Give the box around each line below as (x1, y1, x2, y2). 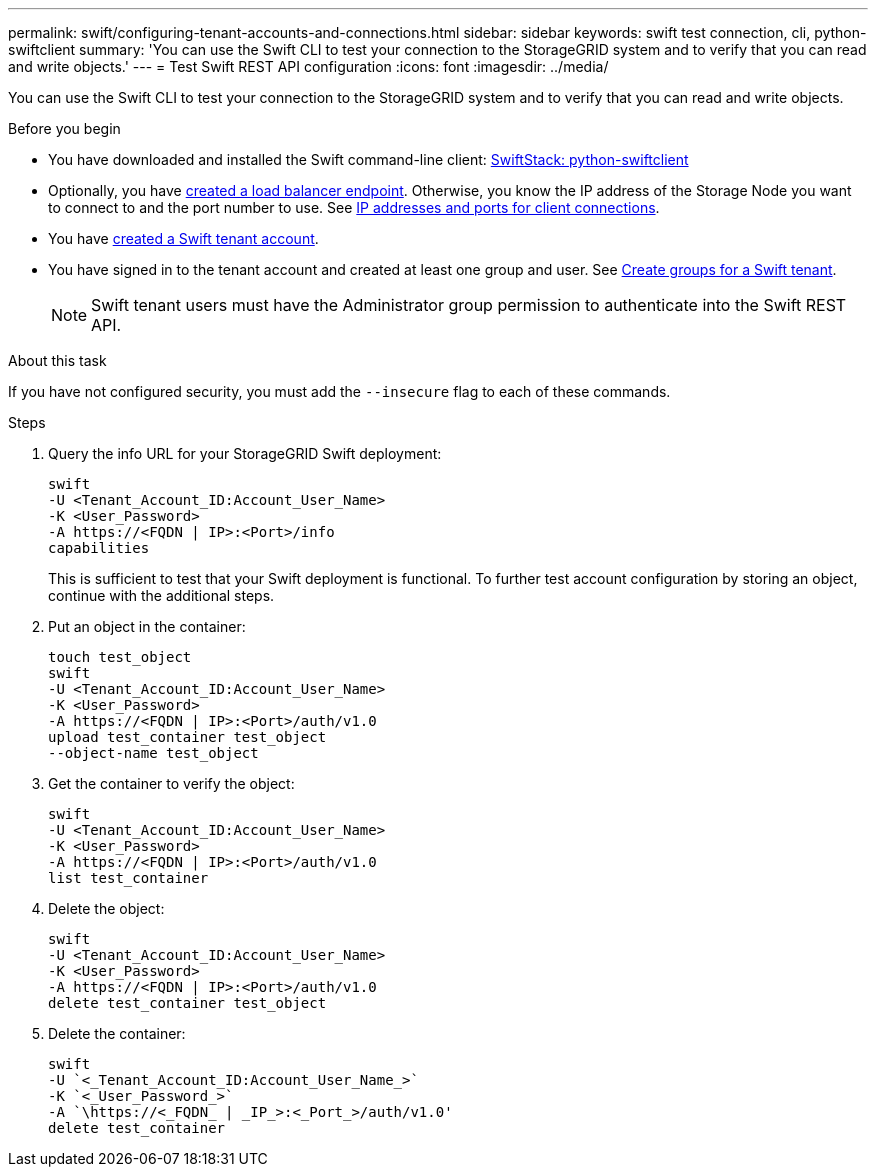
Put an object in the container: (48, 618, 246, 635)
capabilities (48, 540, 150, 556)
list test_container (48, 870, 209, 886)
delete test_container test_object (48, 995, 327, 1011)
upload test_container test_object (48, 729, 327, 745)
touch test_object (48, 649, 192, 665)
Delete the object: (48, 900, 165, 917)
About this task (8, 352, 107, 369)
